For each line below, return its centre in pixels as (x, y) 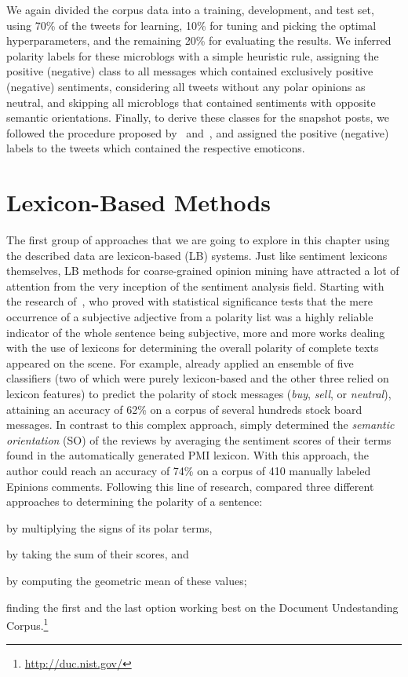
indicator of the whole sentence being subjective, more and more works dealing (196, 332)
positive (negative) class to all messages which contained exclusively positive (190, 71)
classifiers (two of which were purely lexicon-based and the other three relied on (198, 378)
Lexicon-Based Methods (139, 202)
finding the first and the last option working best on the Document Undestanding (202, 607)
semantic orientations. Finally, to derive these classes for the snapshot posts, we (198, 117)
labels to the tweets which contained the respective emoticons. (156, 148)
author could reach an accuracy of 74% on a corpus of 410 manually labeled (189, 470)
